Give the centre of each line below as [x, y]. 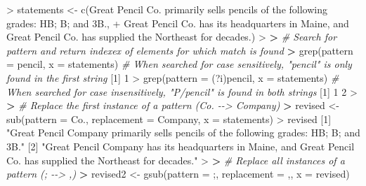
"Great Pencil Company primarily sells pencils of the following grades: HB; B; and [183, 133]
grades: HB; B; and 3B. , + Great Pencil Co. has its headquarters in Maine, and [178, 23]
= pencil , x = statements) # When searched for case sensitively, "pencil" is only [179, 64]
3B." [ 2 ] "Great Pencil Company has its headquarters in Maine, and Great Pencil [181, 146]
